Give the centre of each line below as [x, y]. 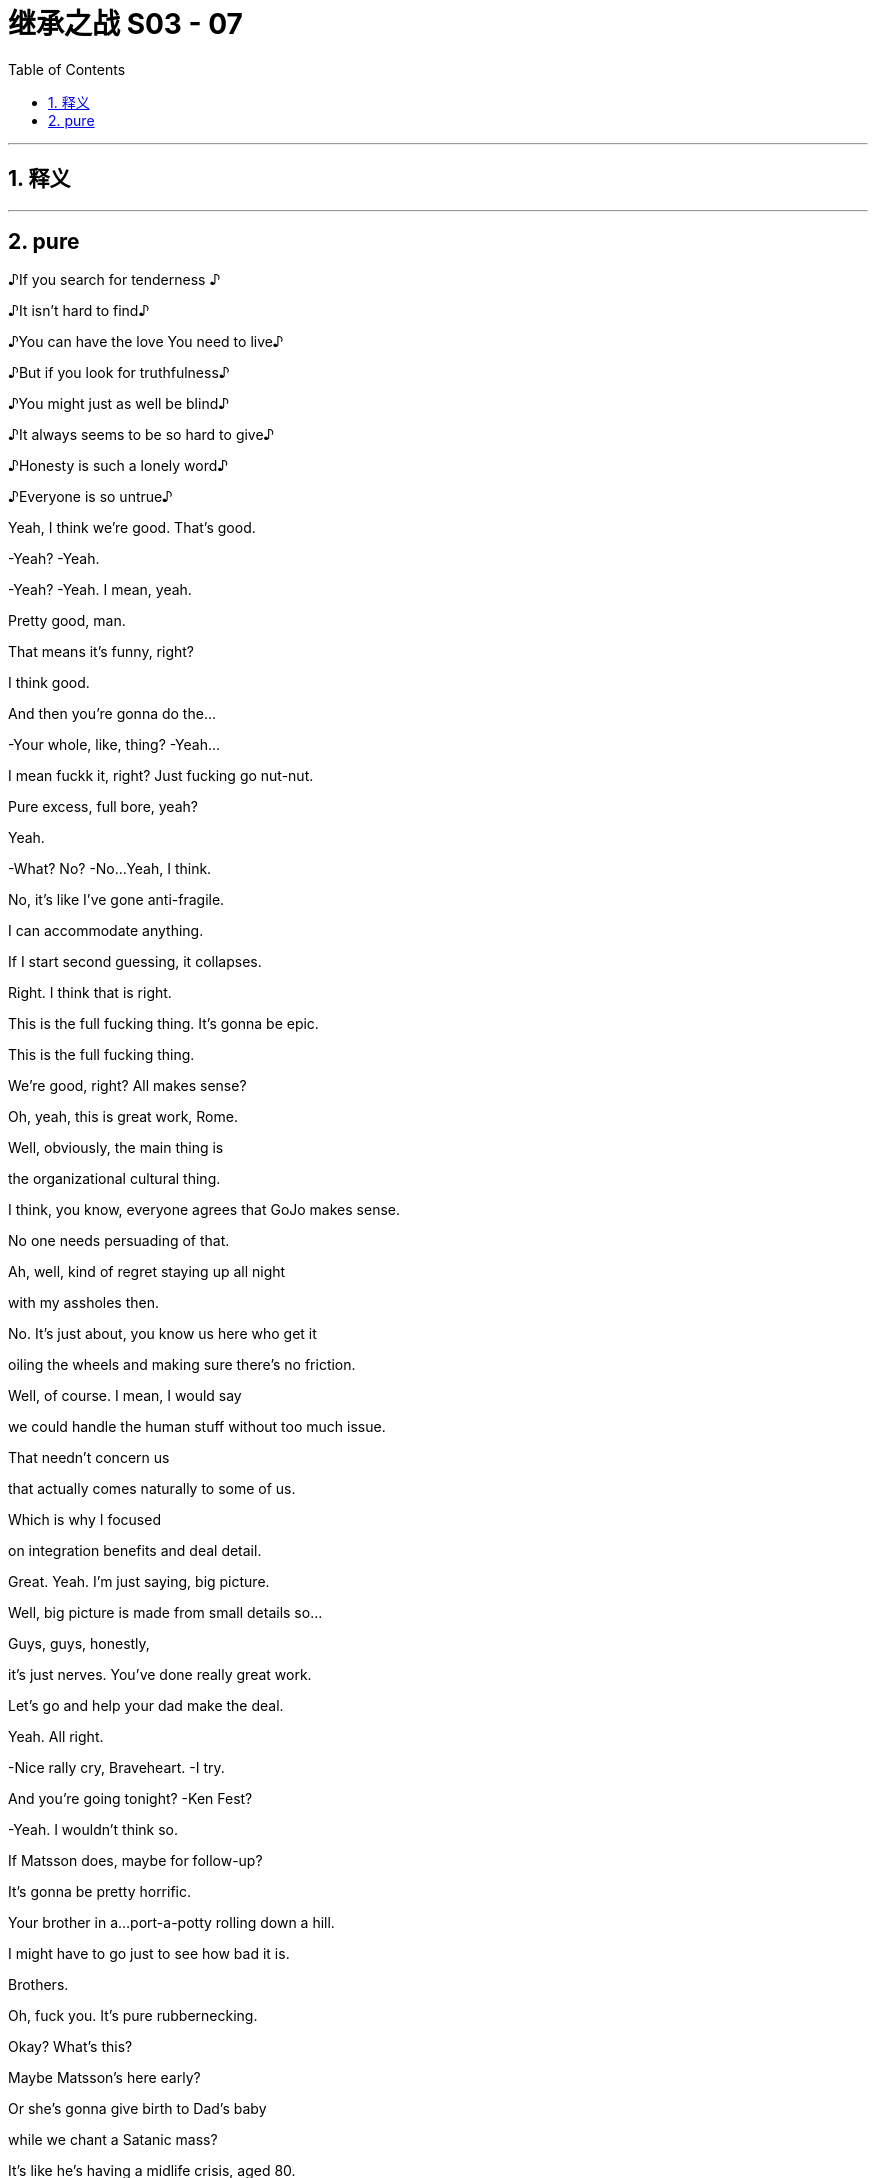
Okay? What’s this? [70, 2047]
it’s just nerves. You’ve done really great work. [160, 1675]
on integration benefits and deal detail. [135, 1551]
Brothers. [38, 1985]
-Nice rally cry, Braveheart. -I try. [116, 1768]
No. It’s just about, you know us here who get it [162, 1334]
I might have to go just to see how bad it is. [149, 1954]
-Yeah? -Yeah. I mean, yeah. [100, 590]
